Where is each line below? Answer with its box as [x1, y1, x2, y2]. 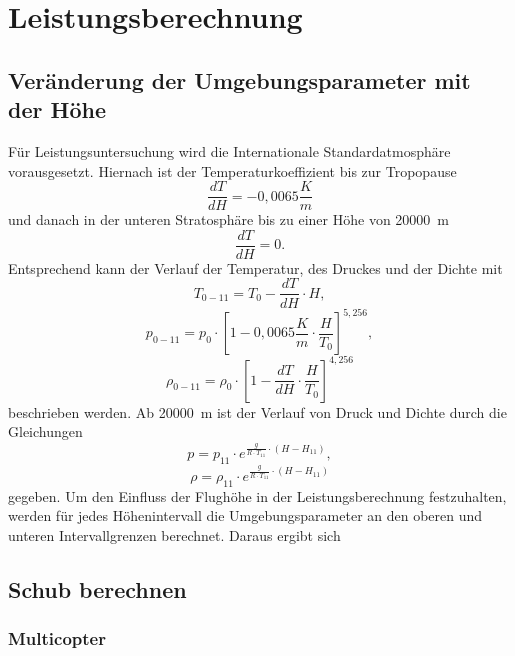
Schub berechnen [8, 573, 187, 604]
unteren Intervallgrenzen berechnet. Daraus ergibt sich [8, 524, 341, 545]
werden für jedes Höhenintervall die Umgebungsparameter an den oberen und [8, 505, 483, 526]
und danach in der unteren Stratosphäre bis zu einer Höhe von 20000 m [8, 209, 449, 230]
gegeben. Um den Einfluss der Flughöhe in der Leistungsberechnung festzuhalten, [8, 485, 507, 506]
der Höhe [8, 94, 106, 125]
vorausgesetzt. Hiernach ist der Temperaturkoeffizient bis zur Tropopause [8, 160, 457, 181]
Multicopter [8, 626, 106, 651]
